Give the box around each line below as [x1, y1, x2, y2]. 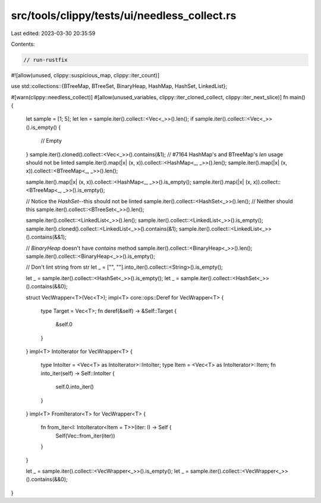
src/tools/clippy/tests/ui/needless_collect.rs [11, 9, 237, 22]
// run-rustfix [23, 56, 68, 63]
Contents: [11, 40, 35, 48]
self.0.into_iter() [55, 383, 95, 391]
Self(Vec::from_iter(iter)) [55, 432, 115, 439]
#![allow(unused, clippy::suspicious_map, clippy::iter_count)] [11, 71, 160, 78]
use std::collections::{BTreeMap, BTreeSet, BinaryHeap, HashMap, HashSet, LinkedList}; [11, 83, 228, 90]
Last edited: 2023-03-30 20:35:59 [11, 30, 96, 37]
